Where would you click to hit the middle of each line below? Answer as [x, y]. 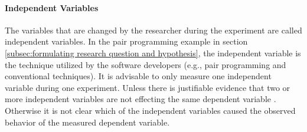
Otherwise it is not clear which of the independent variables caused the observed [150, 110]
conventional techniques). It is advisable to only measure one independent [138, 76]
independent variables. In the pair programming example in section [126, 41]
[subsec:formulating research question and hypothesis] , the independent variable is [153, 53]
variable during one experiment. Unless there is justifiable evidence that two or [148, 87]
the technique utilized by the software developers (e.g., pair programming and [146, 64]
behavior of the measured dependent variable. [87, 122]
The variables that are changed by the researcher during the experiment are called [153, 30]
